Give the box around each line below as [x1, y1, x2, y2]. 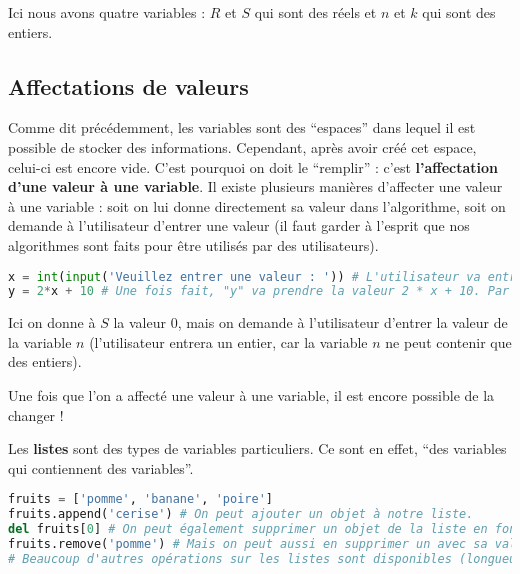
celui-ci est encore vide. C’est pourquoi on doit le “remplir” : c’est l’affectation [8, 156, 499, 177]
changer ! [8, 404, 64, 425]
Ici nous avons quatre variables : [8, 2, 206, 22]
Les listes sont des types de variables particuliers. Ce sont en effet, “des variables [8, 438, 507, 459]
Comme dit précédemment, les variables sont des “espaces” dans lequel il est [8, 117, 476, 138]
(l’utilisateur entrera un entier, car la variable [89, 331, 368, 352]
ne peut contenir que [385, 331, 512, 352]
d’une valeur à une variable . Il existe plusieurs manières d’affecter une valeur [8, 176, 503, 197]
